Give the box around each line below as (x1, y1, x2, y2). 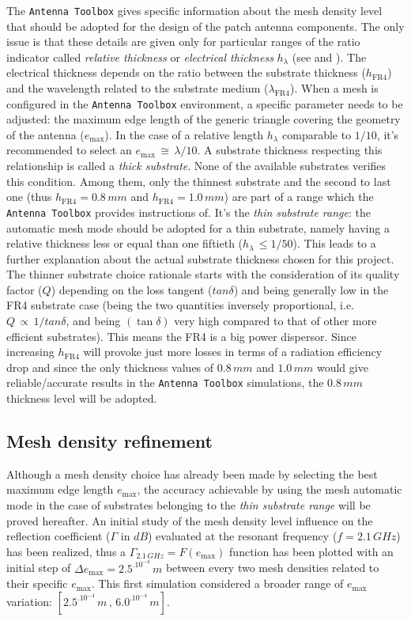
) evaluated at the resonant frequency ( (148, 528, 337, 544)
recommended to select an (6, 142, 132, 158)
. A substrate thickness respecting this (197, 142, 383, 158)
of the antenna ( (6, 126, 85, 142)
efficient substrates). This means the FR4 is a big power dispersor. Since (6, 328, 356, 344)
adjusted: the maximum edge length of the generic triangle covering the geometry (6, 111, 401, 127)
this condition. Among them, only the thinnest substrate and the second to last (6, 172, 391, 189)
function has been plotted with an (229, 543, 394, 559)
